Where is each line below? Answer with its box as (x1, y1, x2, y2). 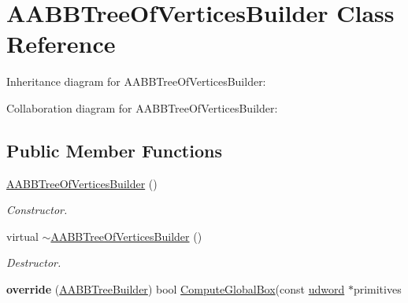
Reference (6, 28, 116, 60)
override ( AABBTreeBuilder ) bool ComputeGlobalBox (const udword (6, 281, 345, 297)
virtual (6, 227, 39, 244)
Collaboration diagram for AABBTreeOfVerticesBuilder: (6, 99, 278, 116)
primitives (353, 281, 402, 297)
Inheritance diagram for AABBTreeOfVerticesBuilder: (6, 73, 266, 90)
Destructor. (6, 254, 61, 271)
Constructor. (6, 201, 68, 218)
